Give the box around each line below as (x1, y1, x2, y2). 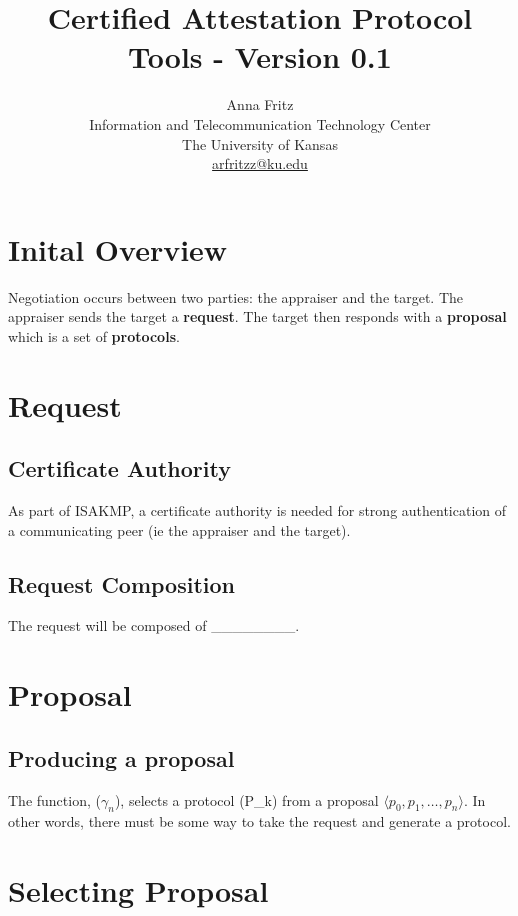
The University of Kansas (182, 133, 338, 154)
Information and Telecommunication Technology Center (89, 113, 431, 134)
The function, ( (8, 789, 101, 810)
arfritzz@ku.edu (212, 153, 308, 174)
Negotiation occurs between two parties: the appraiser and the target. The (8, 286, 464, 307)
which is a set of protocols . (8, 325, 180, 346)
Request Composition (8, 568, 236, 599)
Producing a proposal (8, 742, 235, 773)
